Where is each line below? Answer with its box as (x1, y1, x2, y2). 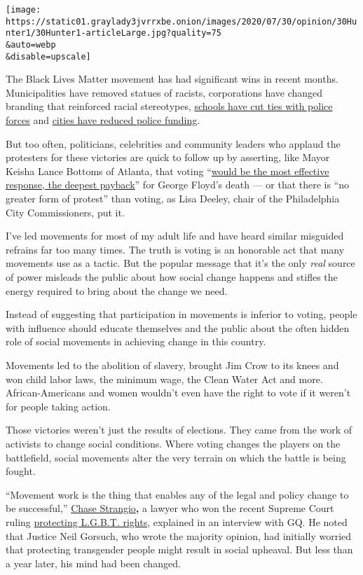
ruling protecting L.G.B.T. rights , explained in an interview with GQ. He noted (6, 514, 348, 529)
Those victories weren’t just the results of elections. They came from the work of (6, 422, 352, 437)
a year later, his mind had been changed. (6, 555, 181, 570)
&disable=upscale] (6, 51, 91, 62)
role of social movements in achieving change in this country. (6, 334, 266, 349)
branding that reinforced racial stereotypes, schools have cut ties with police (6, 99, 333, 113)
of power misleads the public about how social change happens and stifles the (6, 270, 338, 284)
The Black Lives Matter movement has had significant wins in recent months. (6, 71, 338, 86)
